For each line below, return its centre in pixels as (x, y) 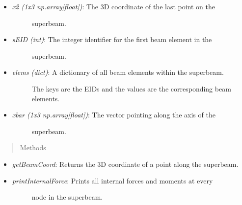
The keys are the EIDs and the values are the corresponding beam (131, 88)
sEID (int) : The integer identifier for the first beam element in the (112, 39)
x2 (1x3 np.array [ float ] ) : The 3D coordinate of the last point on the (113, 6)
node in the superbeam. (67, 197)
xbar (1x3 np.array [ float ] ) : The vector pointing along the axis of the (114, 115)
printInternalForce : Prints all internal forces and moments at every (112, 180)
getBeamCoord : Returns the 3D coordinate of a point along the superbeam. (125, 164)
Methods (33, 148)
